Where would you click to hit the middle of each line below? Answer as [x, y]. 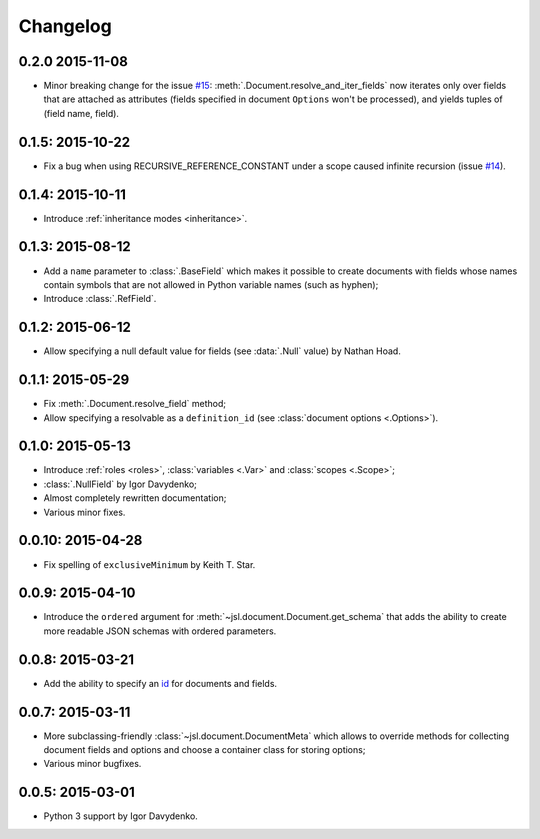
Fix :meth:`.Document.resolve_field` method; [135, 404]
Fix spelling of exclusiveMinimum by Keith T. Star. [149, 564]
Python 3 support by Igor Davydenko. [121, 816]
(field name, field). [81, 113]
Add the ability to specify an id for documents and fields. [160, 683]
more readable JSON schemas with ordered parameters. [160, 631]
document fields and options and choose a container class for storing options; [204, 750]
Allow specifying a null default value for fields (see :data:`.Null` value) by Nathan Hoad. [222, 351]
